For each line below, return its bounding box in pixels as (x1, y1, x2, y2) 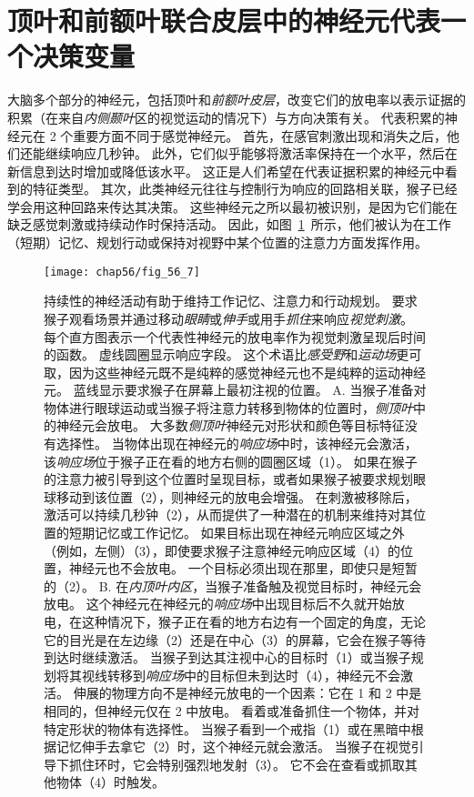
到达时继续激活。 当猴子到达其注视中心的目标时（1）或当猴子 (44, 648, 411, 667)
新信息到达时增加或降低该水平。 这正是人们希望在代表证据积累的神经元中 (7, 161, 445, 180)
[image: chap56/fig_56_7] (44, 265, 200, 278)
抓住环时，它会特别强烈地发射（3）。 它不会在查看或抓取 (68, 754, 405, 773)
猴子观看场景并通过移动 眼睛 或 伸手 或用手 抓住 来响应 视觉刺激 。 (44, 308, 413, 328)
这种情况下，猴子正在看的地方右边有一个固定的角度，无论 (81, 612, 426, 631)
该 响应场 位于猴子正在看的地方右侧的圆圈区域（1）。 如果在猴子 (44, 451, 418, 470)
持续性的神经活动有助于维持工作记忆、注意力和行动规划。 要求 (44, 291, 418, 310)
